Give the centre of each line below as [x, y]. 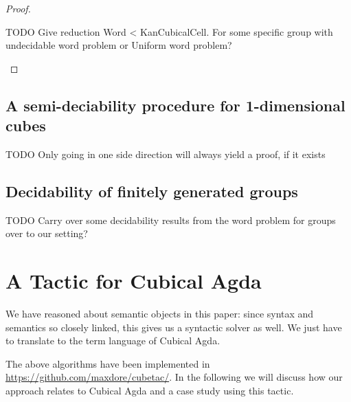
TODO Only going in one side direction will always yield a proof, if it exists [166, 154]
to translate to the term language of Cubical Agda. [113, 340]
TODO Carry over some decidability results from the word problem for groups [171, 220]
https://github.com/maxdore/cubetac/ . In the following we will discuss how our [174, 377]
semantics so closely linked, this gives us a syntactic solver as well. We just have [174, 327]
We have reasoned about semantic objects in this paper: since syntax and [160, 314]
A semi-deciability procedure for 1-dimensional [175, 105]
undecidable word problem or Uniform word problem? [119, 45]
